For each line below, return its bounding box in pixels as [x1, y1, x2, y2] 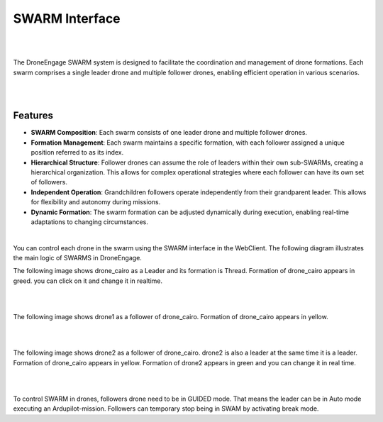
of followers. [30, 178, 67, 187]
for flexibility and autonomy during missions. [30, 198, 161, 206]
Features [13, 110, 53, 122]
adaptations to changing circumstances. [30, 217, 149, 226]
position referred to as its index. [30, 148, 124, 157]
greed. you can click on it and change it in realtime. [13, 277, 163, 285]
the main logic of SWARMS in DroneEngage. [13, 254, 142, 262]
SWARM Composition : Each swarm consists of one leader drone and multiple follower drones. [30, 128, 308, 137]
